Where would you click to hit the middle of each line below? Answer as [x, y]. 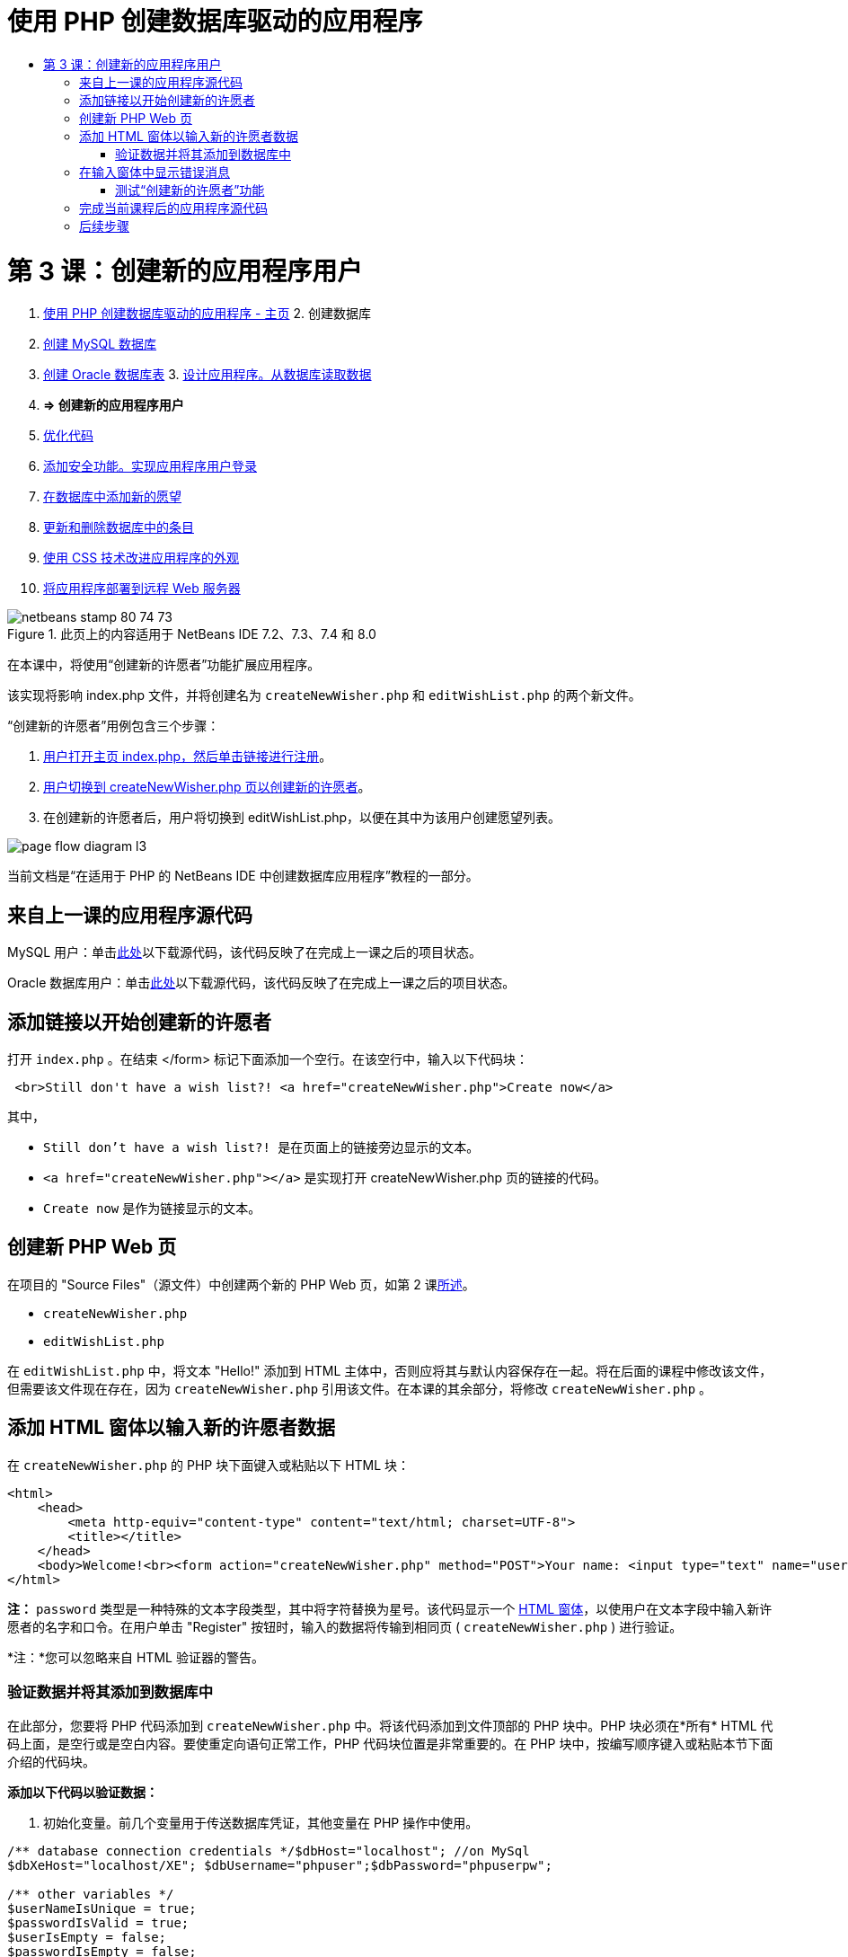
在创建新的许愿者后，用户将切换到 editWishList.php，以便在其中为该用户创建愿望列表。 [302, 818]
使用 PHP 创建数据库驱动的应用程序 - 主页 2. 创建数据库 [207, 314]
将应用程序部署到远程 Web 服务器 [142, 589]
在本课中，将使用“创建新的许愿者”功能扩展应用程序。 [164, 665]
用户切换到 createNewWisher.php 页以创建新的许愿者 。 [207, 787]
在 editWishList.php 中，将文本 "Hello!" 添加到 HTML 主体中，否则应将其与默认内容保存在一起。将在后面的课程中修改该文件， [390, 1370]
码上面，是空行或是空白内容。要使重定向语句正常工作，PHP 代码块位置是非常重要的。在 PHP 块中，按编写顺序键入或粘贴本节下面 [390, 1744]
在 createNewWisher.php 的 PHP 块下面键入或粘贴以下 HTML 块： [209, 1465]
